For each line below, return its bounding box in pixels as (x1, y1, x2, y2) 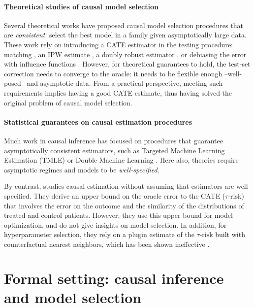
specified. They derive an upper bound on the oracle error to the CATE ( (4, 190, 225, 201)
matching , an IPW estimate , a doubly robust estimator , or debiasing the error (4, 49, 247, 59)
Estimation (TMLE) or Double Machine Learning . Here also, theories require (4, 155, 239, 165)
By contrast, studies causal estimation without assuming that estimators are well (4, 181, 248, 191)
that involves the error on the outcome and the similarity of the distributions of (4, 200, 244, 210)
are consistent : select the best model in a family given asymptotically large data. (4, 30, 247, 40)
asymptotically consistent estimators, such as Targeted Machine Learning (4, 145, 225, 155)
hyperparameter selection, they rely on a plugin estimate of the (4, 229, 194, 239)
